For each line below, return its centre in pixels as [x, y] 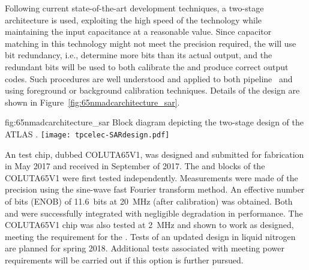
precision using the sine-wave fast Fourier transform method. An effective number [155, 189]
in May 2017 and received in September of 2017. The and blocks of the [135, 166]
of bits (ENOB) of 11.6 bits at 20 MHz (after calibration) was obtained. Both [149, 201]
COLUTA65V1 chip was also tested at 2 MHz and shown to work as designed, [149, 225]
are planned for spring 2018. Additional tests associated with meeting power [145, 248]
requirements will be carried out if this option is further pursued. [124, 259]
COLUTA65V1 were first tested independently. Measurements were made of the [151, 177]
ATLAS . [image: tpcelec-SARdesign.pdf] [87, 133]
